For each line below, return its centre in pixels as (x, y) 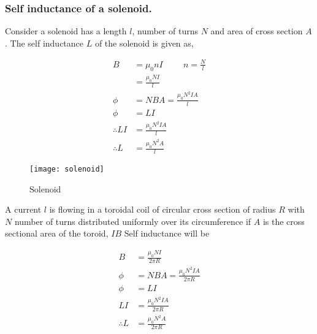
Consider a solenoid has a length (66, 31)
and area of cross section (257, 31)
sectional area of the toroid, (57, 233)
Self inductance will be (167, 233)
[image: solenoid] (67, 169)
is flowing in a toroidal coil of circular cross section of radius (162, 209)
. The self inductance (44, 43)
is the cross (284, 221)
